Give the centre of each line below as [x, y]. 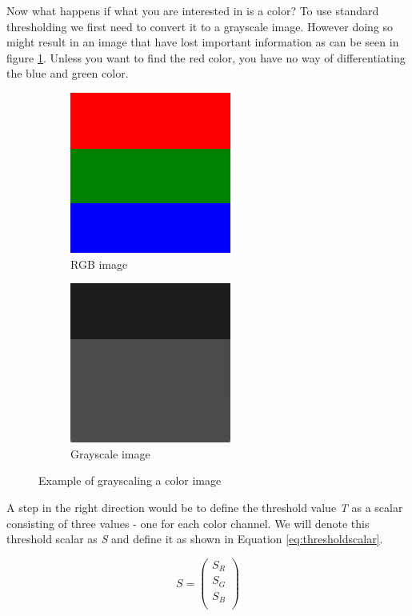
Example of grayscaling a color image [130, 480]
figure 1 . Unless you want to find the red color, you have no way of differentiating [206, 57]
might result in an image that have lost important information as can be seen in [203, 42]
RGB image [99, 264]
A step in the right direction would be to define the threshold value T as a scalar [205, 507]
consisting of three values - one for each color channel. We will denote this [188, 523]
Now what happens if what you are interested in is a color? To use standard [193, 10]
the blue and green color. [68, 73]
